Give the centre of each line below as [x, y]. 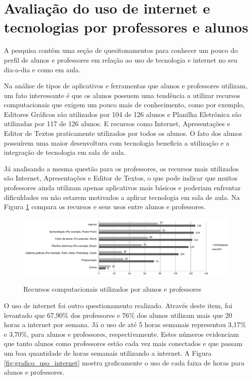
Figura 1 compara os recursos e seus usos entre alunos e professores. [105, 207]
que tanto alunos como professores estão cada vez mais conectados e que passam [123, 343]
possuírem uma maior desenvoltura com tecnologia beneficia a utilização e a [117, 142]
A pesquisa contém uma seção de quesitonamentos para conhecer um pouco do [121, 50]
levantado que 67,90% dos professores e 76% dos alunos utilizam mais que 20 [118, 315]
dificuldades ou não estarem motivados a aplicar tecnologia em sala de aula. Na [122, 197]
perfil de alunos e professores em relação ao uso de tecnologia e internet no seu [121, 59]
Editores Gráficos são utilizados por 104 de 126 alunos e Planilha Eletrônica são [123, 114]
